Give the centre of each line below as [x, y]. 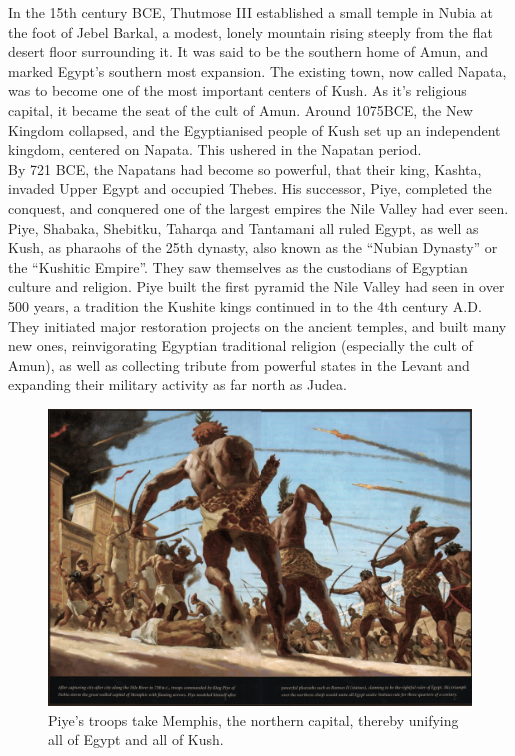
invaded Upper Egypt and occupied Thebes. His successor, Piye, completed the [250, 188]
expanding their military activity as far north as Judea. [177, 384]
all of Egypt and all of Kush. [136, 739]
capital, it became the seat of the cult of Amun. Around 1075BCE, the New [240, 109]
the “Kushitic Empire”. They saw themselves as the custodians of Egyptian [238, 266]
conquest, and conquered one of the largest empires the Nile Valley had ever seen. [258, 207]
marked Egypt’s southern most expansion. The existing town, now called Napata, [257, 70]
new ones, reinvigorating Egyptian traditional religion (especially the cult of [240, 345]
